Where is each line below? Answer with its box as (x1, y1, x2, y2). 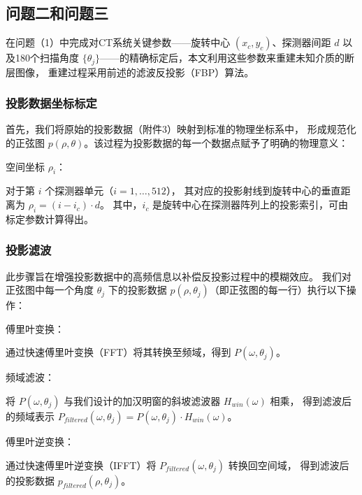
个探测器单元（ (45, 183, 114, 198)
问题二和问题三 (6, 2, 108, 24)
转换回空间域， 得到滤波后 (228, 457, 349, 472)
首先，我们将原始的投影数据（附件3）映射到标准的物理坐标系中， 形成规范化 (6, 122, 356, 136)
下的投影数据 (108, 282, 167, 297)
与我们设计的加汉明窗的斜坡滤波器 (64, 394, 221, 408)
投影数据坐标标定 (6, 94, 97, 112)
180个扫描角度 (15, 50, 79, 65)
